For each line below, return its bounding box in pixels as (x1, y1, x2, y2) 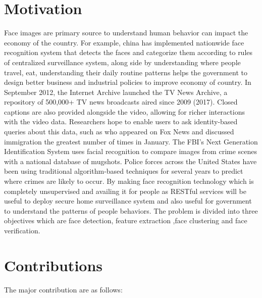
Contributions (4, 255, 103, 275)
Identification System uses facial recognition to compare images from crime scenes (4, 146, 257, 157)
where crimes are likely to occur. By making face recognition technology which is (4, 176, 254, 186)
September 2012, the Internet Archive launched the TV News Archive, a (4, 86, 228, 97)
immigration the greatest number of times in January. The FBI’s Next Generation (4, 136, 258, 146)
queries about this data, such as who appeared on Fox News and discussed (4, 126, 234, 137)
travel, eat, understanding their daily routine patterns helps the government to (4, 67, 247, 77)
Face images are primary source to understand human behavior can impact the (4, 27, 248, 38)
